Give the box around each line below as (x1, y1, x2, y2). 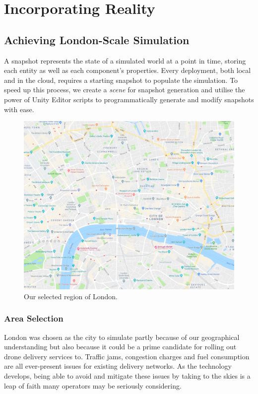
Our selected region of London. (24, 291, 118, 301)
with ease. (4, 104, 34, 114)
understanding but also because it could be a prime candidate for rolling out (4, 341, 237, 352)
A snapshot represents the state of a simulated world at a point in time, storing (4, 55, 246, 66)
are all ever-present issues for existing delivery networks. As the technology (4, 361, 232, 371)
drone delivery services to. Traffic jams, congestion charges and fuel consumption (4, 351, 250, 361)
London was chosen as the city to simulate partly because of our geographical (4, 331, 240, 342)
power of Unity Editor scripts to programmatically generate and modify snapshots (4, 94, 254, 104)
